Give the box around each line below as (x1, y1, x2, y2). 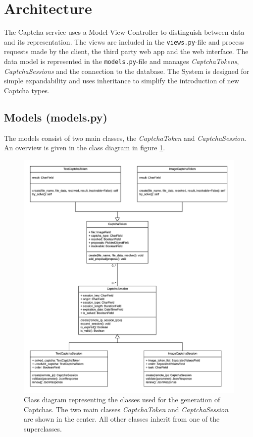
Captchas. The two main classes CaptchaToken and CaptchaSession (24, 404, 229, 414)
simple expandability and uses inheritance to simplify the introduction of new (4, 75, 239, 86)
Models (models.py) (4, 109, 107, 125)
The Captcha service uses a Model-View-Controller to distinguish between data (4, 27, 245, 37)
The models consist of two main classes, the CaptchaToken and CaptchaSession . (4, 132, 247, 143)
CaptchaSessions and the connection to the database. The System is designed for (4, 65, 250, 76)
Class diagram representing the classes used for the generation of (24, 394, 220, 405)
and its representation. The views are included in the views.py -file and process (4, 36, 244, 47)
